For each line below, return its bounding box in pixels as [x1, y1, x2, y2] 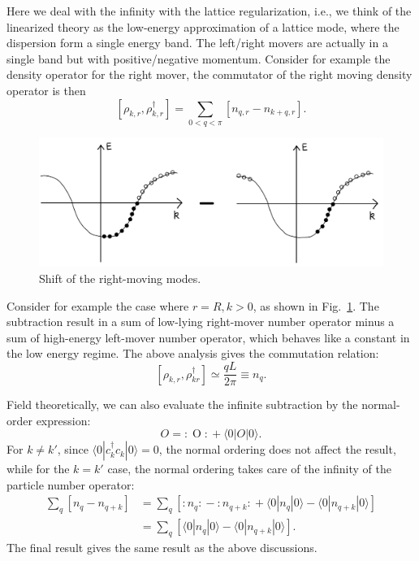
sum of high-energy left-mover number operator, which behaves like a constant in [6, 328, 410, 346]
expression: [36, 411, 91, 428]
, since [57, 441, 89, 458]
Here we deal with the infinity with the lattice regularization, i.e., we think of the [6, 2, 412, 19]
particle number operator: [6, 476, 135, 493]
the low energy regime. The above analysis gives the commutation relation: [6, 345, 379, 362]
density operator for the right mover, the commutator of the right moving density [6, 66, 413, 83]
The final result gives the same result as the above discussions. [6, 539, 317, 556]
